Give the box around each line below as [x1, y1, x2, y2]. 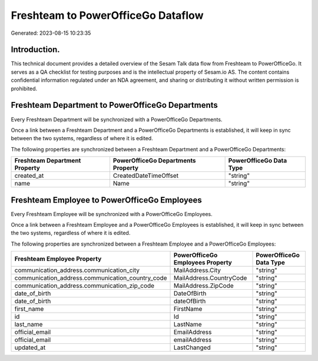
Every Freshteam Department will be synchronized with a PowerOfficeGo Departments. [11, 115, 223, 123]
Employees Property [173, 259, 232, 267]
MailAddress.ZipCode [173, 281, 234, 290]
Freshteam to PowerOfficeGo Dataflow [11, 9, 204, 22]
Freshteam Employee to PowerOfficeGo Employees [11, 195, 203, 205]
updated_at [14, 343, 46, 352]
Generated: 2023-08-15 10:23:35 [11, 29, 91, 37]
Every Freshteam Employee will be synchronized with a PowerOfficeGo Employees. [11, 210, 213, 217]
